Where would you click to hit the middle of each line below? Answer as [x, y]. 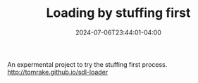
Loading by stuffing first [118, 13]
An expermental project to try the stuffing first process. [87, 64]
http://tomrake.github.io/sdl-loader [58, 72]
